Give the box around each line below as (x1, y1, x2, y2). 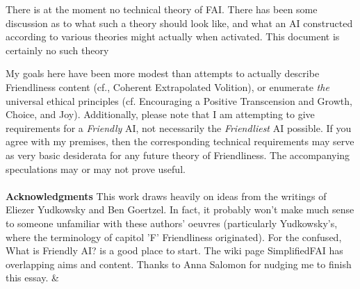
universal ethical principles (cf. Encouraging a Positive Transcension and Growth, (6, 93, 352, 108)
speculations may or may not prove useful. (6, 161, 186, 176)
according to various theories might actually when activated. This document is (6, 29, 340, 44)
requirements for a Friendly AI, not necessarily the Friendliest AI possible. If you (6, 120, 352, 135)
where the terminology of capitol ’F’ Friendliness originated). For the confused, (6, 229, 342, 244)
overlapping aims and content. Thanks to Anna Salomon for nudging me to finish (6, 256, 352, 271)
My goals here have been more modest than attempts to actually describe (6, 66, 320, 81)
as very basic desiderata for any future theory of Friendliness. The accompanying (6, 147, 350, 162)
